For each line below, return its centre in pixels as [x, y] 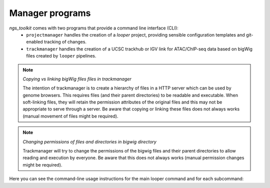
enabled [34, 42]
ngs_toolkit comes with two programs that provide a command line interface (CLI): [94, 28]
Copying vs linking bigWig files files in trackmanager [77, 79]
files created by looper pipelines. [61, 56]
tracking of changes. [65, 42]
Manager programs [50, 13]
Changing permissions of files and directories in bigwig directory [90, 141]
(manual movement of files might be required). [70, 116]
